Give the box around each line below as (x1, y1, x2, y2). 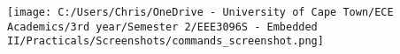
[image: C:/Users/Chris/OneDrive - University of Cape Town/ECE (7, 6, 394, 18)
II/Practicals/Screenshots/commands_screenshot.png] (7, 35, 324, 48)
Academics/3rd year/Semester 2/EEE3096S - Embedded (7, 20, 318, 33)
